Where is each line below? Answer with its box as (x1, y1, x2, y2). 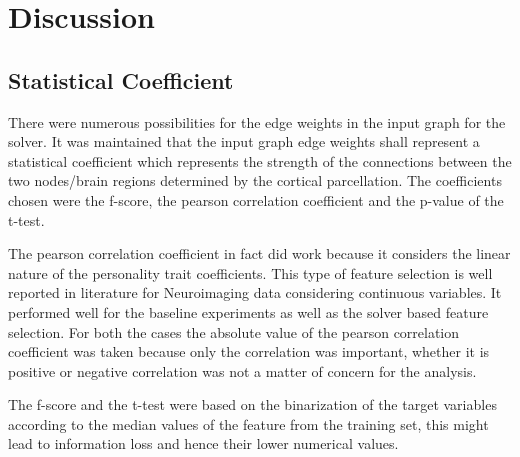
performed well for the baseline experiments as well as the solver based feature (8, 301, 489, 322)
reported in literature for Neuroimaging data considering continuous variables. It (8, 282, 502, 303)
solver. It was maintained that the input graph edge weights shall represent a (8, 131, 480, 152)
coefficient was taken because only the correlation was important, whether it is (8, 341, 490, 362)
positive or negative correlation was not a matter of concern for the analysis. (8, 360, 477, 381)
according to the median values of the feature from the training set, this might (8, 413, 489, 434)
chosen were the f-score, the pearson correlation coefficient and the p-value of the (8, 189, 504, 210)
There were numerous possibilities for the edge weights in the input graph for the (8, 111, 506, 132)
